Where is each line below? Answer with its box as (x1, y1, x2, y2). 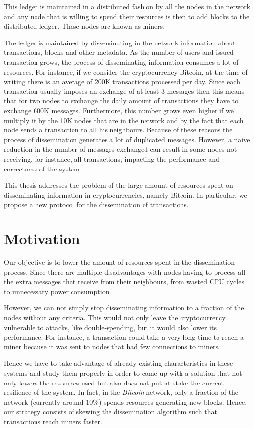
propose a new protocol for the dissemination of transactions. (4, 199, 189, 210)
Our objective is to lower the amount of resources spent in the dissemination (4, 257, 235, 267)
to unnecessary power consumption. (4, 286, 111, 296)
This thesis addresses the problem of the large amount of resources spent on (4, 180, 233, 190)
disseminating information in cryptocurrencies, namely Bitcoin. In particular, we (4, 189, 247, 200)
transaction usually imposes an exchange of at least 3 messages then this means (4, 86, 245, 96)
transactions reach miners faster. (4, 416, 102, 426)
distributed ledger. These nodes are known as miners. (4, 21, 165, 31)
